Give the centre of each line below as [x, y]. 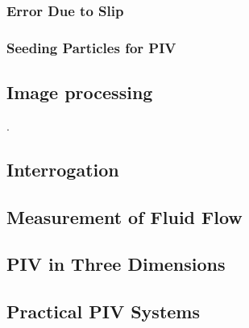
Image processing [80, 92]
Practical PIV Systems [103, 311]
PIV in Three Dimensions [116, 264]
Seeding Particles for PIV [91, 47]
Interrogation [63, 169]
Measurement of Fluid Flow [124, 216]
